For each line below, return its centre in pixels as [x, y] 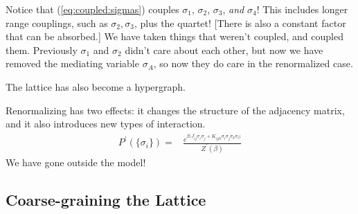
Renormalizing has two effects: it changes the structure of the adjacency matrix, [175, 110]
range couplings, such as [57, 23]
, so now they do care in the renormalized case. [253, 63]
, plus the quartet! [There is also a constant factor [240, 23]
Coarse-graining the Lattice [106, 200]
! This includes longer [302, 9]
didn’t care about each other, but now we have [224, 50]
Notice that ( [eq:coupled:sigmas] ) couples [92, 9]
